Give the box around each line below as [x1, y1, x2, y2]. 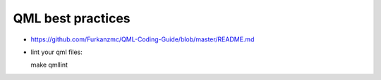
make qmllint [30, 60, 68, 69]
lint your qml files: [30, 48, 83, 56]
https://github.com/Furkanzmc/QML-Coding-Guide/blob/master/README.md [30, 35, 255, 44]
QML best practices [13, 11, 131, 26]
